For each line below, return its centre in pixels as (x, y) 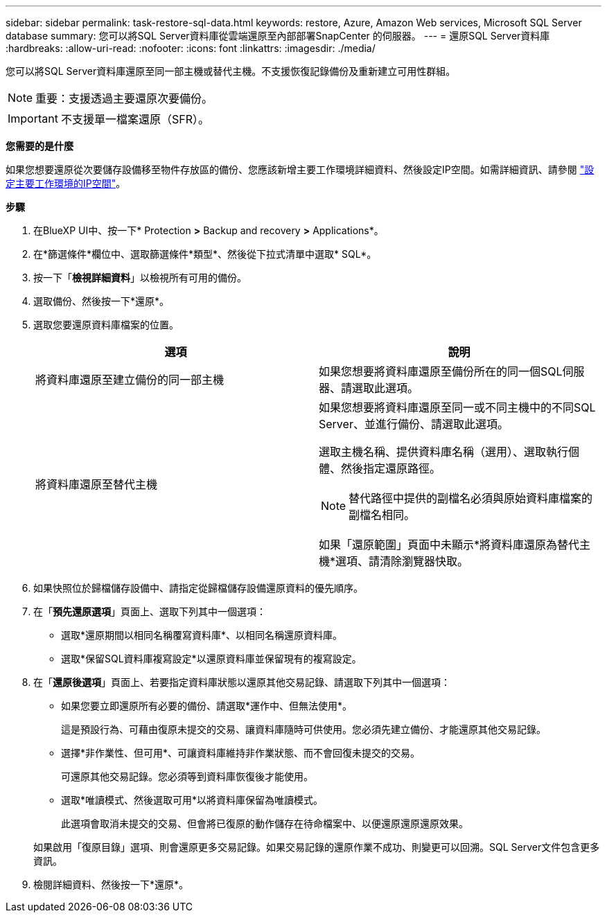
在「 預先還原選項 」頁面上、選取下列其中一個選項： (150, 611)
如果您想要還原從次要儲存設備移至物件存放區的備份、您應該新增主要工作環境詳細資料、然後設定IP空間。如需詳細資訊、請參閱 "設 (300, 169)
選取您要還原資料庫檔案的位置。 (106, 325)
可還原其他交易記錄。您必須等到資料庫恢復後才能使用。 (187, 776)
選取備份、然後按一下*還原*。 (102, 301)
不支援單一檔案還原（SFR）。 (135, 119)
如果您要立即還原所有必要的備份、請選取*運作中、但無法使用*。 (207, 706)
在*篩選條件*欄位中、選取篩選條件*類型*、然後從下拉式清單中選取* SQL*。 (205, 254)
